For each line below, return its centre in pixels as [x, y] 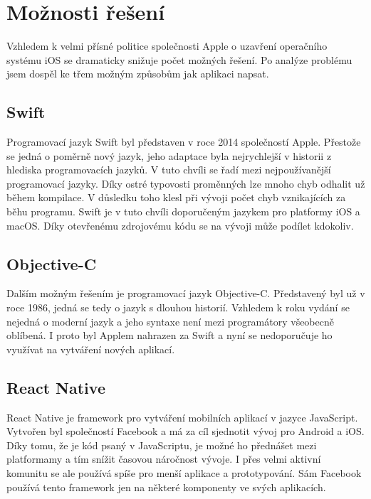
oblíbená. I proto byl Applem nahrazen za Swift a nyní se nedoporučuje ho [169, 335]
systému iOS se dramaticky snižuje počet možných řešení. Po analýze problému [179, 59]
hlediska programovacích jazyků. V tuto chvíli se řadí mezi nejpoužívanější [169, 170]
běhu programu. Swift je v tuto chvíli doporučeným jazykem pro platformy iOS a [183, 211]
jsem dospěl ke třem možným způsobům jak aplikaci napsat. [138, 74]
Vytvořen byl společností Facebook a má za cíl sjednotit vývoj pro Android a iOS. [185, 431]
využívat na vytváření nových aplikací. [91, 349]
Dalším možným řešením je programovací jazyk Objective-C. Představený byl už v [186, 293]
